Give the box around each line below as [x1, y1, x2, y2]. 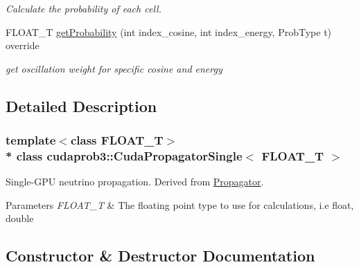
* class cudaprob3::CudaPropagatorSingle [6, 147, 243, 164]
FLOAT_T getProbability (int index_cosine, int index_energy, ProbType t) [6, 24, 332, 39]
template [6, 131, 56, 149]
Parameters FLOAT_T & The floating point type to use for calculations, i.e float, [6, 197, 354, 212]
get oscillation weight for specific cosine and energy [6, 61, 222, 75]
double [6, 211, 34, 225]
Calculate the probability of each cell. [6, 1, 161, 15]
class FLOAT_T [70, 131, 164, 149]
